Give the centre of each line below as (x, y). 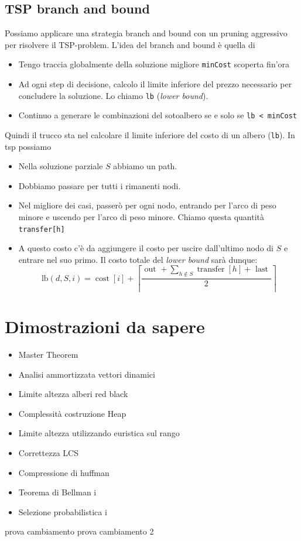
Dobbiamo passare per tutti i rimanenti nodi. (100, 185)
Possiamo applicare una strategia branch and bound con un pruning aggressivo (146, 33)
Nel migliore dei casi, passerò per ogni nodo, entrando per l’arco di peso (147, 205)
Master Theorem (48, 355)
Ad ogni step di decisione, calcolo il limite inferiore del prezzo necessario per (155, 84)
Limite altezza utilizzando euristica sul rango (99, 433)
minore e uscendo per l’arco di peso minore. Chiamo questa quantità (141, 216)
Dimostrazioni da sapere (105, 326)
